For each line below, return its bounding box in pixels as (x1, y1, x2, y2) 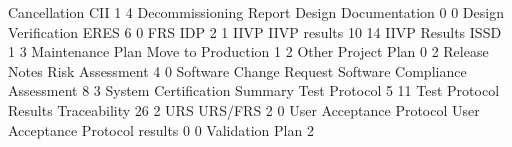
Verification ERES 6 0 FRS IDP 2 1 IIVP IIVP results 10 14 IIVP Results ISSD (8, 21, 502, 42)
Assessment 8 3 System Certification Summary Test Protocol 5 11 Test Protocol (8, 80, 500, 101)
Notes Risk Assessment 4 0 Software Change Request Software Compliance (8, 60, 467, 81)
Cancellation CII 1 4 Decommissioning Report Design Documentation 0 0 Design (8, 2, 504, 22)
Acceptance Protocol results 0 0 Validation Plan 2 (8, 119, 314, 140)
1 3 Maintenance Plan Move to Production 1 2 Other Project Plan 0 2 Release (8, 41, 489, 62)
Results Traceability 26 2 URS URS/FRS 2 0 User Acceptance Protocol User (8, 99, 480, 120)
